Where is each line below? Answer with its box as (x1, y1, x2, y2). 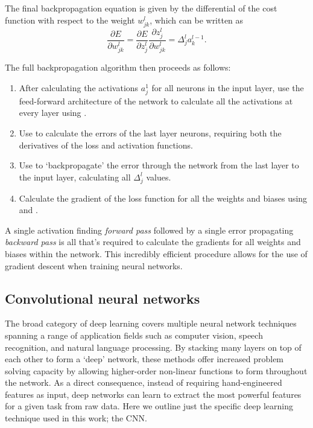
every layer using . (19, 106, 87, 119)
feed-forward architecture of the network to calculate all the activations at (19, 94, 293, 107)
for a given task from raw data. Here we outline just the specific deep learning (5, 400, 293, 412)
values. (146, 170, 171, 183)
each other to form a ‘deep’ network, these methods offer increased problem (5, 353, 284, 365)
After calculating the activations (19, 81, 139, 94)
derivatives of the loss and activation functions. (19, 138, 193, 151)
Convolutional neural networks (5, 289, 200, 307)
